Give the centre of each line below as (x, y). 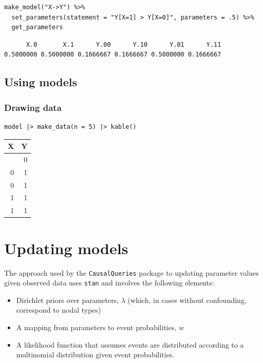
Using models (41, 82)
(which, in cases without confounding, (187, 300)
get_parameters (37, 27)
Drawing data (33, 107)
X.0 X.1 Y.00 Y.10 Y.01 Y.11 (124, 44)
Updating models (66, 248)
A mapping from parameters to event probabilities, (96, 327)
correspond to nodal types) (59, 310)
